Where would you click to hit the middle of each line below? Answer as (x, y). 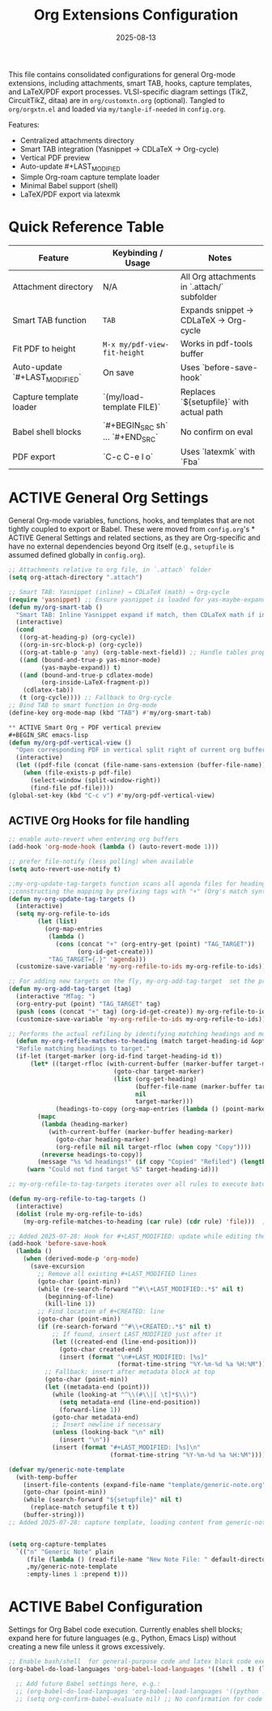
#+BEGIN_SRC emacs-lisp (49, 735)
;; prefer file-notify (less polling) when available (101, 862)
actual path (202, 412)
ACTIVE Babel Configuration (106, 1607)
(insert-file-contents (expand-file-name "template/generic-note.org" (144, 1485)
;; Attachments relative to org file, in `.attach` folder (110, 570)
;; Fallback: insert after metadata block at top (130, 1372)
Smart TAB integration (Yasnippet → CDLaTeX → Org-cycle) (119, 149)
